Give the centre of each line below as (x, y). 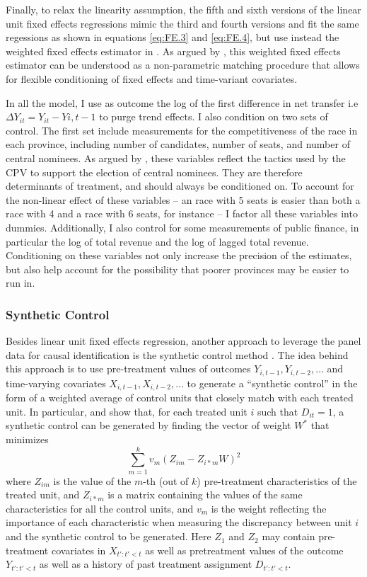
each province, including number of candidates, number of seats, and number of (178, 144)
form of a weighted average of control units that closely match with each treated (180, 398)
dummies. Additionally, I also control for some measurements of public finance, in (182, 227)
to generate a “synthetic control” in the (272, 383)
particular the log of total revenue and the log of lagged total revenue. (157, 241)
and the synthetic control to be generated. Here (109, 536)
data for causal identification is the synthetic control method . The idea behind (177, 354)
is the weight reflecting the (269, 508)
